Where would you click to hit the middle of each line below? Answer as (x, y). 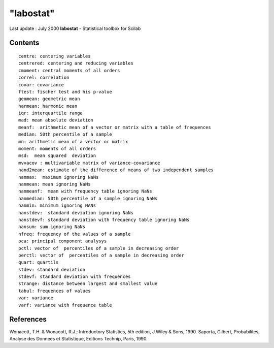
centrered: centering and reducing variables (76, 63)
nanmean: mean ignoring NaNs (55, 184)
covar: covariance (41, 85)
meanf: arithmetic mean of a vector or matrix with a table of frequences (115, 127)
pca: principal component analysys (63, 241)
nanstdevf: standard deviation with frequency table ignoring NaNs (104, 219)
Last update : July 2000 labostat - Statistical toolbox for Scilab (75, 28)
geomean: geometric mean (49, 99)
